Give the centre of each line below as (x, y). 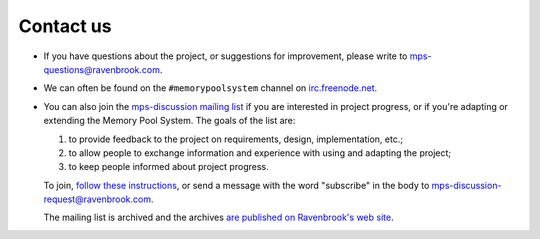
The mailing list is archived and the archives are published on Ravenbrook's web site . (218, 217)
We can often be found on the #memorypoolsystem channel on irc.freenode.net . (210, 88)
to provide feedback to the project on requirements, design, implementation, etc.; (236, 139)
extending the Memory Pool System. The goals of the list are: (169, 121)
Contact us (65, 26)
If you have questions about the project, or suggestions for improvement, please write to (225, 56)
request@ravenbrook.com (97, 199)
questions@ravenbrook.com (101, 69)
